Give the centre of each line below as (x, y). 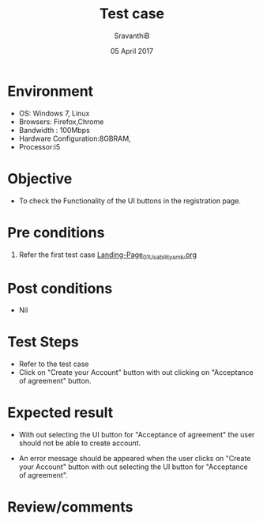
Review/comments (70, 507)
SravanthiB (132, 36)
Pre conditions (56, 232)
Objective (40, 178)
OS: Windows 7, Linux (54, 113)
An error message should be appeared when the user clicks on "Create (135, 459)
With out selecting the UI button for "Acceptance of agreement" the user (137, 435)
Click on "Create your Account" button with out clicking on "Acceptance (136, 373)
